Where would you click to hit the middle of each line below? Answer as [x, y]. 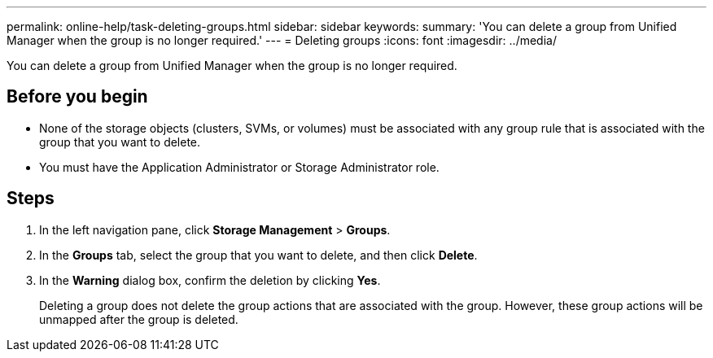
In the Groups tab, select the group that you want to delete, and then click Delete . [258, 255]
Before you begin [77, 97]
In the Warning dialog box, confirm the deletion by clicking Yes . [210, 280]
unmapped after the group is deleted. [139, 319]
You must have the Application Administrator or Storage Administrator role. [239, 167]
